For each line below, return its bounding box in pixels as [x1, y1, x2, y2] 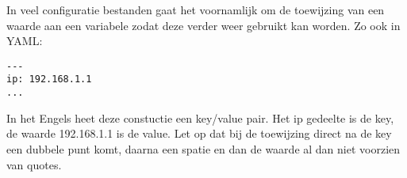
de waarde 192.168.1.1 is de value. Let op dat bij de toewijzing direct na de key [6, 125, 392, 142]
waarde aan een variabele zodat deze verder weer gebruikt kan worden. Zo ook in [6, 17, 401, 33]
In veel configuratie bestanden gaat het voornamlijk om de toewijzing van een [6, 2, 385, 17]
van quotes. [6, 156, 62, 172]
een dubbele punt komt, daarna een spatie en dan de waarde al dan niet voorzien [6, 140, 401, 157]
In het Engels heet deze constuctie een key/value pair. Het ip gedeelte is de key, [6, 109, 394, 126]
